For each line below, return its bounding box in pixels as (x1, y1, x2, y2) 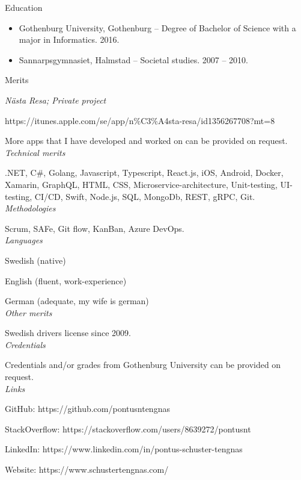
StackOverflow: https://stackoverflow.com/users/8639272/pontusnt (5, 422, 251, 435)
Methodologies (5, 202, 56, 214)
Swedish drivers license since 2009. (5, 326, 131, 339)
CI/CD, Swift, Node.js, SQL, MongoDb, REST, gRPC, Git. (34, 190, 255, 202)
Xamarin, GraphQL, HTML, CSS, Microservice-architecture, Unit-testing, (5, 178, 278, 190)
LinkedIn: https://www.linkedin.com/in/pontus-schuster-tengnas (5, 443, 243, 455)
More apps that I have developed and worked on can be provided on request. (5, 134, 288, 147)
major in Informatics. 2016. (19, 33, 120, 46)
